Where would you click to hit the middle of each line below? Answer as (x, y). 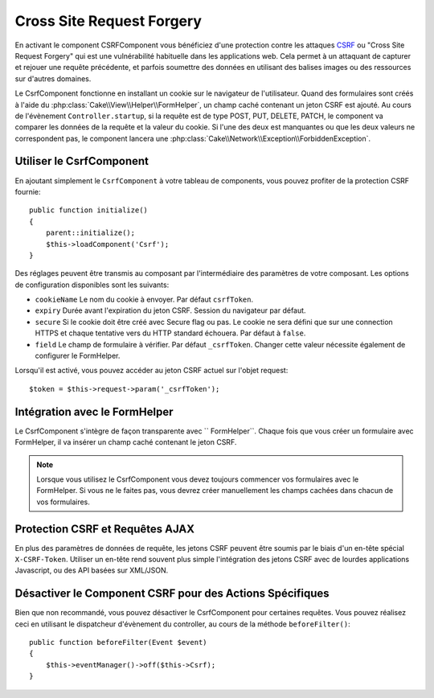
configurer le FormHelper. (78, 356)
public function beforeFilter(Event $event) (119, 643)
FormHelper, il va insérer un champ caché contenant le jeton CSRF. (126, 442)
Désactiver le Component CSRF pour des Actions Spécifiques (172, 594)
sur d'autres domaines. (53, 78)
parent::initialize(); (90, 233)
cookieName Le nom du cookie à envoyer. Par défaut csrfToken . (144, 300)
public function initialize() (89, 210)
